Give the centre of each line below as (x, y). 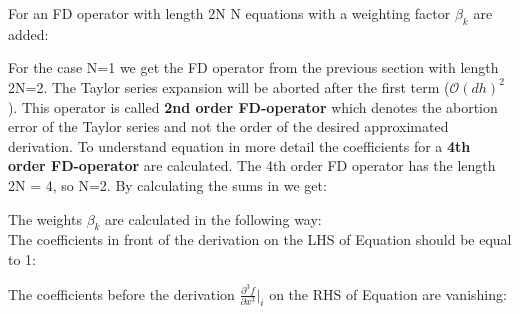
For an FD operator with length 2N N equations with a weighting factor (229, 13)
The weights (45, 218)
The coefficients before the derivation (121, 293)
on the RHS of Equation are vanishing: (388, 293)
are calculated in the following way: (213, 218)
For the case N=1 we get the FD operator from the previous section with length (253, 67)
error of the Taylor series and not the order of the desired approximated (228, 126)
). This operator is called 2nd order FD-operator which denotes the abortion (253, 106)
